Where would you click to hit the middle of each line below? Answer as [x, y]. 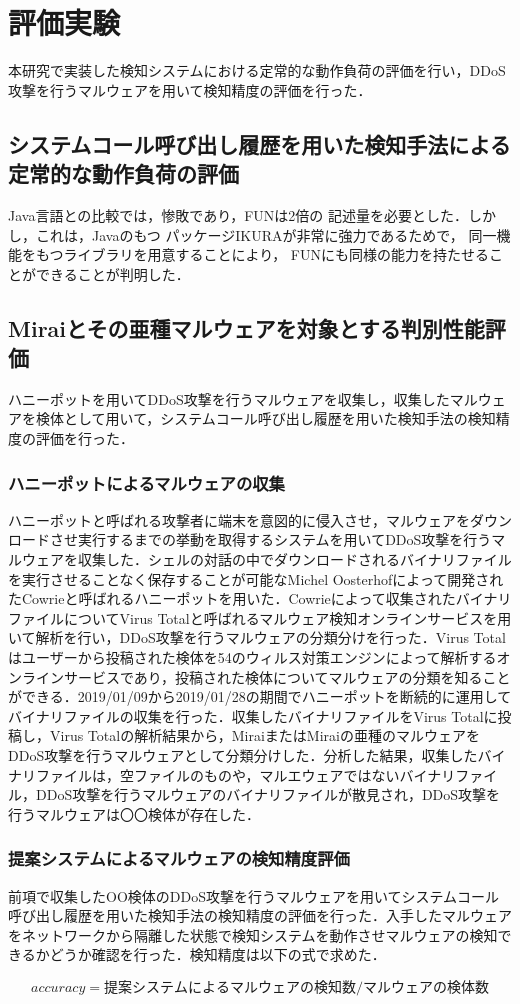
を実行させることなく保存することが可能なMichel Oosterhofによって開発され [256, 578]
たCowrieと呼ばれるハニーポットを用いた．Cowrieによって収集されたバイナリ [260, 598]
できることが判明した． [112, 273]
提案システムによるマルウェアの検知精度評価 [179, 858]
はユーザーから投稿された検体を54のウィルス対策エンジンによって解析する [252, 657]
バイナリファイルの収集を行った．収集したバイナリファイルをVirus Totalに [253, 715]
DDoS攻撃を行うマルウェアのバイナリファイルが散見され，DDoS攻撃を [268, 794]
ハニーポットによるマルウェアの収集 [146, 482]
